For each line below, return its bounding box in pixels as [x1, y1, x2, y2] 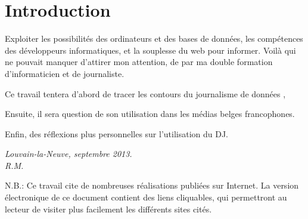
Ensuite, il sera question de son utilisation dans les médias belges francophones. [5, 107, 295, 120]
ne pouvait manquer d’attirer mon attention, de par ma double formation [5, 55, 273, 68]
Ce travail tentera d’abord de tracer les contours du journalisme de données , [5, 87, 286, 100]
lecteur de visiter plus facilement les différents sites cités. [5, 202, 212, 215]
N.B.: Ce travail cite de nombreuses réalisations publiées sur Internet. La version [5, 179, 299, 192]
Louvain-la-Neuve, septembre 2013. [5, 147, 132, 160]
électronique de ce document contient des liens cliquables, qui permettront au [5, 191, 287, 203]
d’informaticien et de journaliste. [5, 67, 125, 79]
